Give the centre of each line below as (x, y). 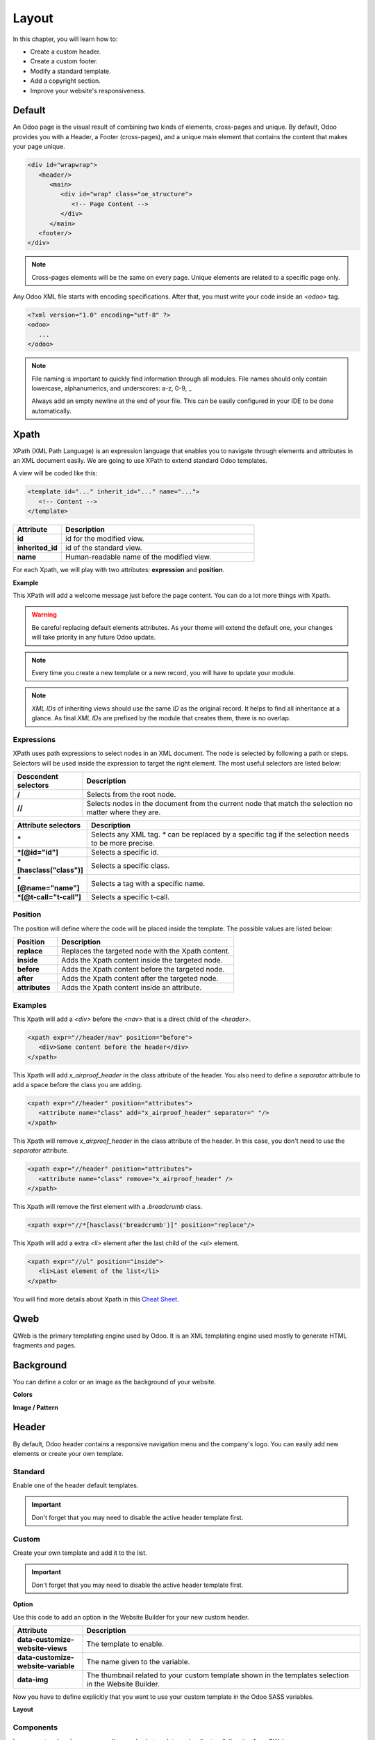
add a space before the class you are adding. (77, 1085)
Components (35, 1727)
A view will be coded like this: (55, 473)
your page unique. (39, 147)
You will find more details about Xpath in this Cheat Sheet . (96, 1299)
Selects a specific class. (130, 866)
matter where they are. (124, 812)
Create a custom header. (66, 52)
